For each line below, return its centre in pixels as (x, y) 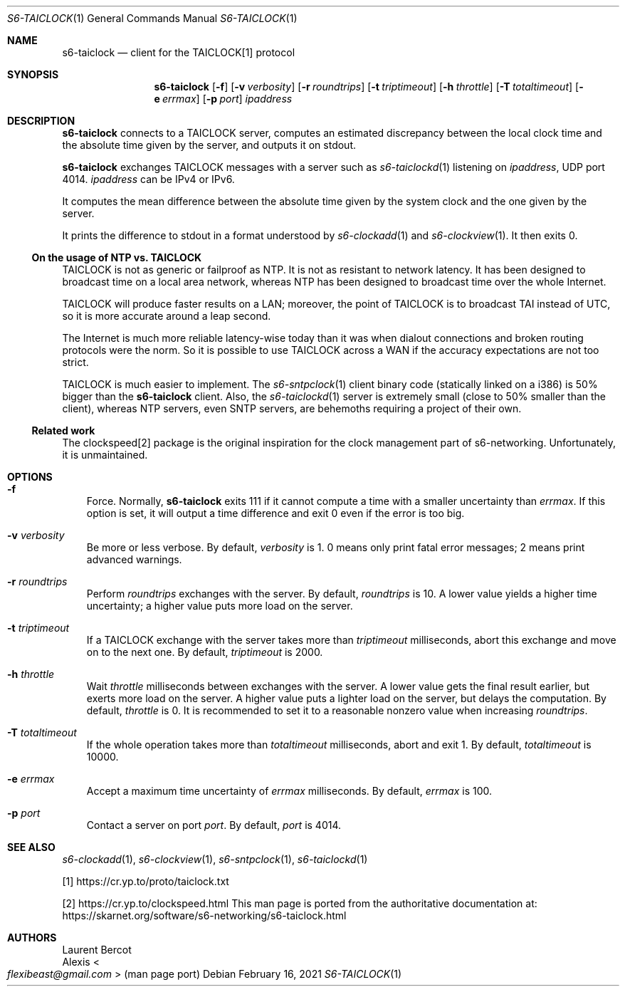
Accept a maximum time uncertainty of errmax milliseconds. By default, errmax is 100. (289, 791)
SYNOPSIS (33, 74)
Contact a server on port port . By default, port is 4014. (214, 825)
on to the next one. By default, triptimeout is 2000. (205, 652)
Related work (63, 430)
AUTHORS (32, 938)
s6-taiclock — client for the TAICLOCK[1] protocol (179, 52)
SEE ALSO (31, 847)
